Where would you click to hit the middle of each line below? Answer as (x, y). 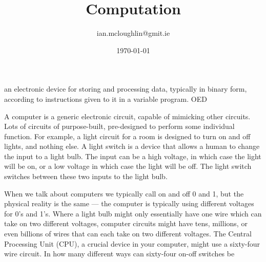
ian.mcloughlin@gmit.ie (133, 33)
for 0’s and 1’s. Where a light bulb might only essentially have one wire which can (133, 213)
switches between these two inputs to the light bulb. (86, 176)
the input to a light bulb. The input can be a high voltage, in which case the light (133, 156)
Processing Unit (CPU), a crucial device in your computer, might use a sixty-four (132, 243)
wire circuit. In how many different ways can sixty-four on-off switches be (119, 254)
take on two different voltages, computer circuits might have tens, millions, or (126, 223)
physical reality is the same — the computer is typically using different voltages (129, 203)
